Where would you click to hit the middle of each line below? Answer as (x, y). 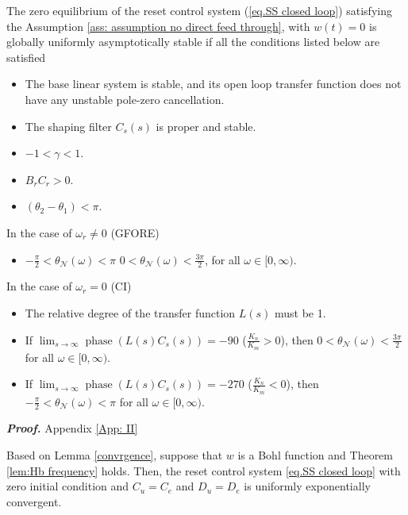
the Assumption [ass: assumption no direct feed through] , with (158, 26)
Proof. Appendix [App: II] (72, 428)
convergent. (34, 501)
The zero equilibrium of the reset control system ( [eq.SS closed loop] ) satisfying (199, 10)
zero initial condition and (68, 486)
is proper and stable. (206, 126)
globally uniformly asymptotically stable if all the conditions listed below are (193, 42)
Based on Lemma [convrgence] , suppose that (115, 455)
